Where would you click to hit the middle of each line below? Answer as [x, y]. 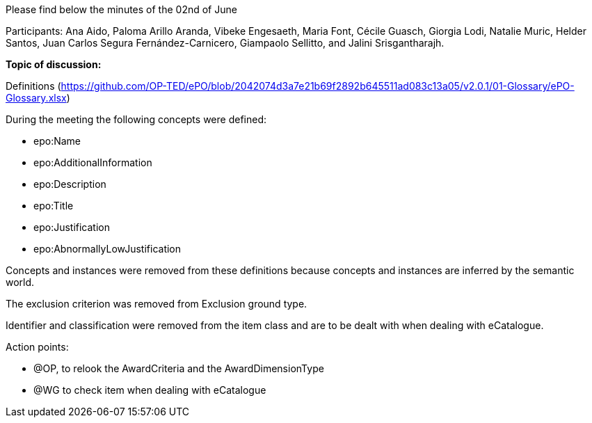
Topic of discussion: [54, 64]
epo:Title [54, 206]
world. [20, 282]
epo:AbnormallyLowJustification [107, 249]
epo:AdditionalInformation [93, 162]
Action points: [37, 347]
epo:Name [57, 141]
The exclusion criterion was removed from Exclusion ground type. [157, 304]
